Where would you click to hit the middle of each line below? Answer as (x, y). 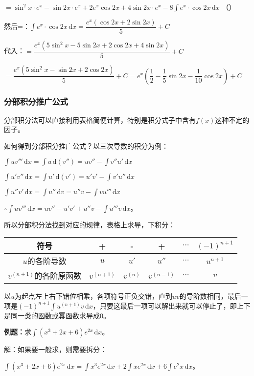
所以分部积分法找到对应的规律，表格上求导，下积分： (90, 224)
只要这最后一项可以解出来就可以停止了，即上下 (175, 305)
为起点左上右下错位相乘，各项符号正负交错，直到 (94, 296)
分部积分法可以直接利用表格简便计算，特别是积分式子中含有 (100, 120)
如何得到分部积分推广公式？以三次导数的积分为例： (86, 145)
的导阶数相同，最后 (210, 296)
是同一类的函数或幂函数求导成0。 (57, 315)
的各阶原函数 (58, 276)
